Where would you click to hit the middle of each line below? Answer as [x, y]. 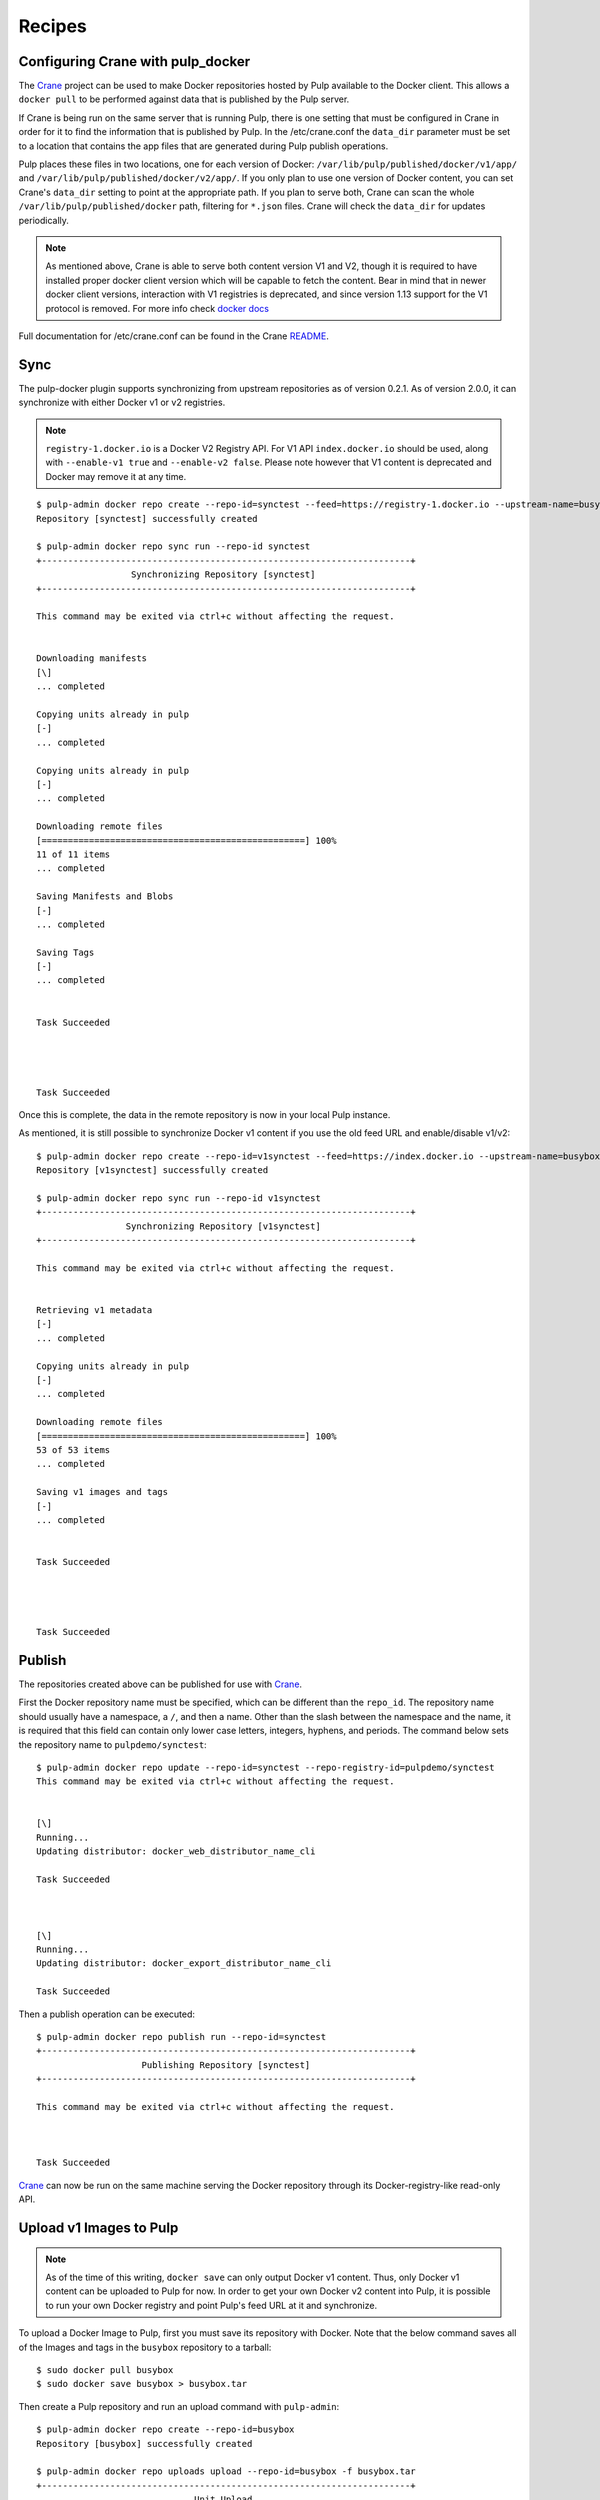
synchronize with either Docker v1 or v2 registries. [122, 402]
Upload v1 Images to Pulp [98, 2228]
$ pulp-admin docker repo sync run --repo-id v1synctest [179, 1198]
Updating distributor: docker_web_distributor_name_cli [176, 1851]
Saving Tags [65, 952]
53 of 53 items [73, 1449]
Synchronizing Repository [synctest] [223, 574]
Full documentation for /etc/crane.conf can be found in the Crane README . [173, 336]
